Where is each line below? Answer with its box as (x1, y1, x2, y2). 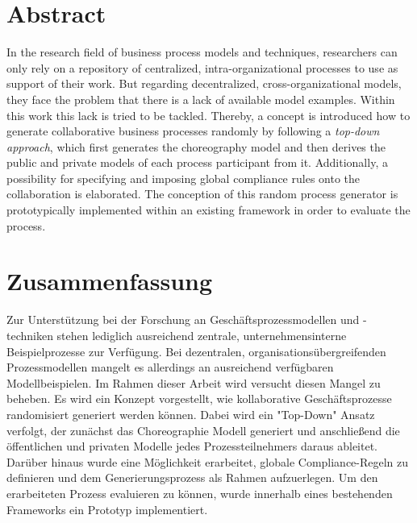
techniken (6, 326, 53, 343)
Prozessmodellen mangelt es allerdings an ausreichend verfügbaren (6, 359, 334, 376)
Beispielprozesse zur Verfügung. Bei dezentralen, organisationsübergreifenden (6, 342, 386, 359)
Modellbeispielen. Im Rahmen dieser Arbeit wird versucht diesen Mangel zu (6, 374, 381, 391)
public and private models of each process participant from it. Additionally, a (6, 154, 388, 171)
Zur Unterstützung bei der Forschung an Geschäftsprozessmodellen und (6, 311, 360, 328)
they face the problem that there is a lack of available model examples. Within (6, 90, 395, 107)
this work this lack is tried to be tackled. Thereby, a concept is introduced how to (6, 106, 411, 123)
